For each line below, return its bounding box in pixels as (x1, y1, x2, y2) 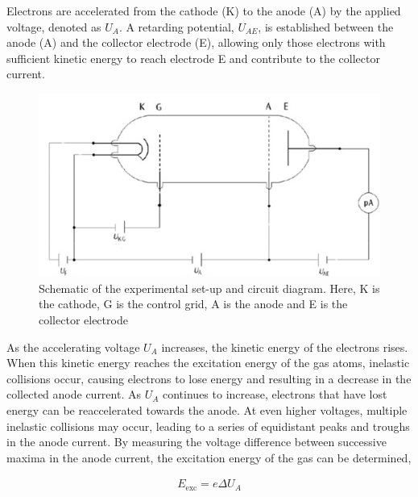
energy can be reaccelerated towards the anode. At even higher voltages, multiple (6, 402, 408, 419)
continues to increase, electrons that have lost (163, 386, 387, 403)
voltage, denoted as (6, 18, 101, 35)
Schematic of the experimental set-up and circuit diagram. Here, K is (39, 279, 380, 296)
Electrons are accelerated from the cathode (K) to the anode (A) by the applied (6, 2, 401, 19)
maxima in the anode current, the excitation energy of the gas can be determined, (6, 449, 412, 466)
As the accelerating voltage (6, 338, 140, 355)
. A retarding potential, (118, 18, 234, 35)
